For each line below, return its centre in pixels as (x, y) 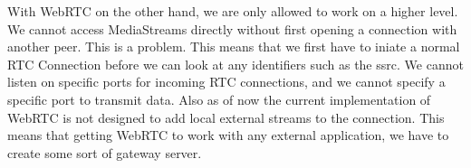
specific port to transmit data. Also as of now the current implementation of (219, 99)
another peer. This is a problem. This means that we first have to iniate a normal (234, 47)
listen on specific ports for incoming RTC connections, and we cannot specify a (226, 82)
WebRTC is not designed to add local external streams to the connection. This (226, 117)
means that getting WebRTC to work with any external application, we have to (228, 135)
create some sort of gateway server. (105, 152)
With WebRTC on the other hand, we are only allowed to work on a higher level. (233, 11)
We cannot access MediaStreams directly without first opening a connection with (232, 28)
